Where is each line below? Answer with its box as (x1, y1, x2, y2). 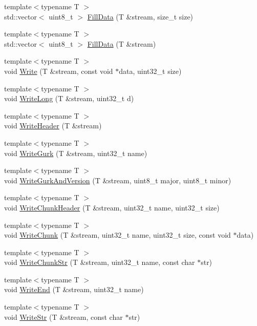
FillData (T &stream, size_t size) (87, 11, 194, 22)
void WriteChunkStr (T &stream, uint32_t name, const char (4, 257, 195, 267)
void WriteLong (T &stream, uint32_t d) (4, 93, 134, 104)
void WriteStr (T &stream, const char (4, 311, 123, 322)
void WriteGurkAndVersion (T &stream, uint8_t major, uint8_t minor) (4, 175, 231, 185)
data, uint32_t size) (119, 65, 182, 76)
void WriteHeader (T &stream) (4, 120, 102, 131)
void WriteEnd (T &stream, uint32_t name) (4, 284, 144, 295)
